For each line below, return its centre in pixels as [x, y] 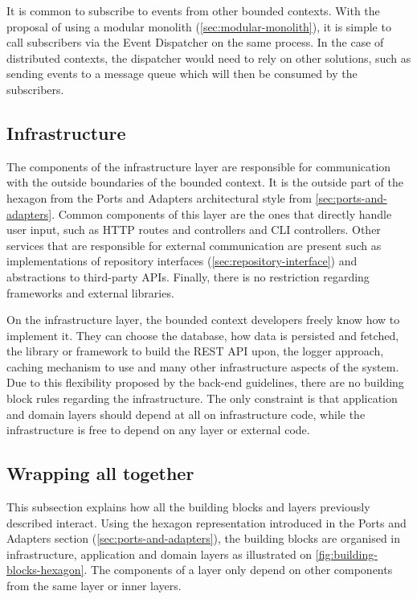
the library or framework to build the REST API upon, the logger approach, [195, 351]
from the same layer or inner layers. [94, 586]
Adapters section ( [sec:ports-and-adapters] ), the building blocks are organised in [204, 538]
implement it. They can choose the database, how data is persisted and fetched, [203, 335]
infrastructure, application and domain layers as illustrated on [159, 554]
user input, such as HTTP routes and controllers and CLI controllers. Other [194, 230]
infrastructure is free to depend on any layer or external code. [158, 430]
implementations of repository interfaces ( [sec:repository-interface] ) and [182, 261]
